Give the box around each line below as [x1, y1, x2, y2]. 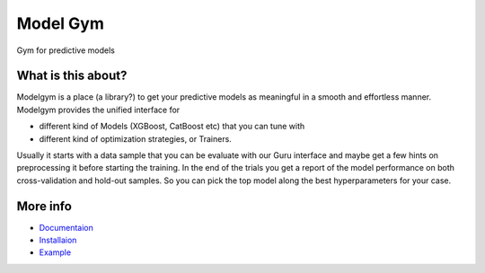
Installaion [39, 234, 77, 246]
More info [16, 198, 72, 214]
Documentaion [39, 222, 94, 233]
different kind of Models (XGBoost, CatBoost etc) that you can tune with [39, 121, 305, 132]
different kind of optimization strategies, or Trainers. [39, 133, 233, 144]
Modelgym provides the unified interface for [16, 104, 181, 115]
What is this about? [16, 68, 128, 84]
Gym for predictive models [16, 45, 116, 56]
